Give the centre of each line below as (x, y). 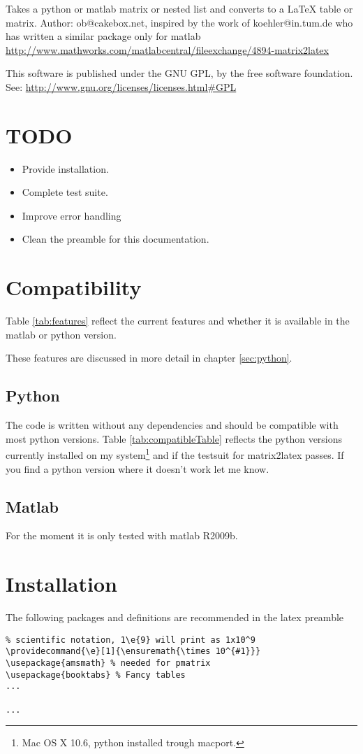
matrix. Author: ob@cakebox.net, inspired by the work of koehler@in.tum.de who (179, 22)
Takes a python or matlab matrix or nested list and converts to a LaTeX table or (179, 8)
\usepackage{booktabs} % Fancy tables (96, 675)
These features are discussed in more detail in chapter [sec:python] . (149, 358)
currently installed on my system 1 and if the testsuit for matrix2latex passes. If (175, 454)
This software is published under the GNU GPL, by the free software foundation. (179, 73)
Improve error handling (72, 215)
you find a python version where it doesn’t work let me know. (138, 468)
